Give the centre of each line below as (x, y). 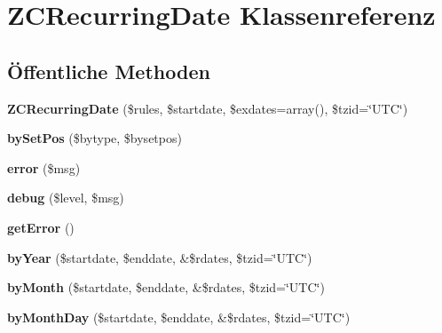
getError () (41, 227)
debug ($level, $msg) (66, 198)
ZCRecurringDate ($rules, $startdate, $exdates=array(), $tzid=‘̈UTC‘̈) (208, 108)
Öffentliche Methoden (109, 71)
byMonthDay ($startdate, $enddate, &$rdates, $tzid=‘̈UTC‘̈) (179, 317)
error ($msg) (44, 167)
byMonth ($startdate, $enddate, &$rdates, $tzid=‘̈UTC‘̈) (166, 287)
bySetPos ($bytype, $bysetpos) (95, 138)
